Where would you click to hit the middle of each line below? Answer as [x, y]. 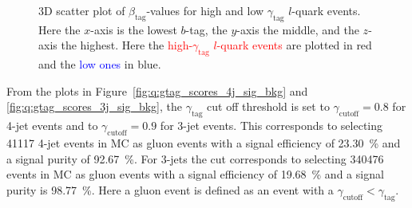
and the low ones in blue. [100, 64]
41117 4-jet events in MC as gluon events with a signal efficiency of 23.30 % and [204, 142]
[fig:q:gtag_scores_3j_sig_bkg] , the [95, 106]
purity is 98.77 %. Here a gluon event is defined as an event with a [170, 189]
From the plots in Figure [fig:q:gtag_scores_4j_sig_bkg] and [157, 90]
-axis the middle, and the [298, 29]
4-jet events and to [52, 126]
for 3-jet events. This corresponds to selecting [271, 126]
